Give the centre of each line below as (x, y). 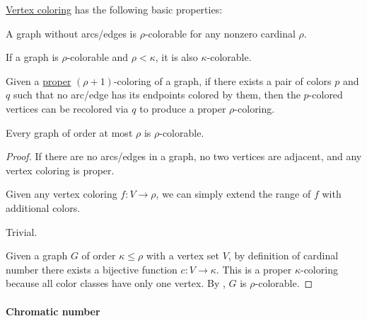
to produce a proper (183, 108)
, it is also (176, 57)
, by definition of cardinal (283, 255)
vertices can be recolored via (67, 108)
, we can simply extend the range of (233, 194)
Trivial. (22, 231)
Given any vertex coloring (62, 194)
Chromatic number (53, 311)
